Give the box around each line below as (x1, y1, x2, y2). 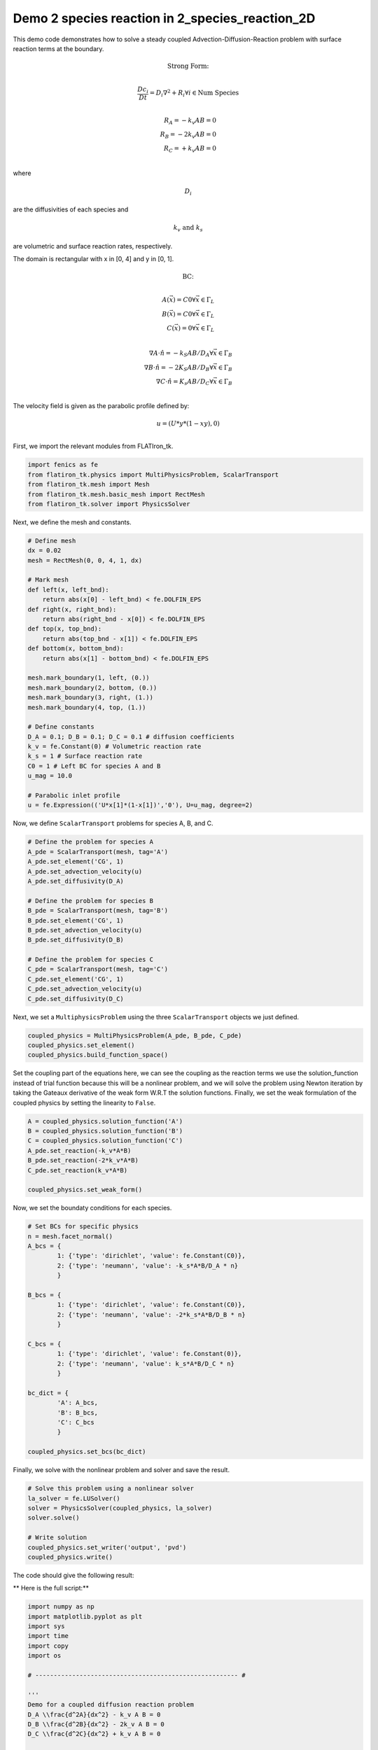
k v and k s (173, 224, 203, 234)
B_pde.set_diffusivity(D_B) (27, 936, 124, 944)
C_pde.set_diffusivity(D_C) (27, 995, 124, 1002)
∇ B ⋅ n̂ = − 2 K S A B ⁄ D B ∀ (143, 363, 213, 373)
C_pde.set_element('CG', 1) (27, 975, 124, 983)
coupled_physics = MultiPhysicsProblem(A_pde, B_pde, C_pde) (27, 1031, 242, 1039)
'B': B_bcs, (57, 1408, 98, 1417)
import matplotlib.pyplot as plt (27, 1612, 143, 1620)
